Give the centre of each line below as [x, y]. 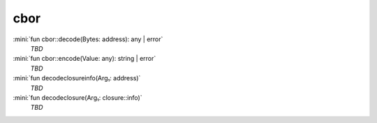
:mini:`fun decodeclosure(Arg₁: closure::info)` [77, 97]
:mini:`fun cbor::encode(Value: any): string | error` [84, 59]
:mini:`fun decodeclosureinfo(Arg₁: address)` [77, 78]
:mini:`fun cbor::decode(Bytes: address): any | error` [88, 39]
